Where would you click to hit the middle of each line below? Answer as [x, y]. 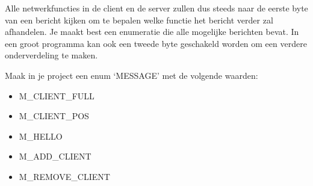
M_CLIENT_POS [54, 116]
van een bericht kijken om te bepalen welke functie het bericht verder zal [139, 20]
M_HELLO [41, 136]
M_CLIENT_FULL [57, 95]
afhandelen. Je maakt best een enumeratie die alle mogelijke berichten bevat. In [152, 32]
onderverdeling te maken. [51, 55]
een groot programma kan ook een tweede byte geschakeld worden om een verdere [156, 43]
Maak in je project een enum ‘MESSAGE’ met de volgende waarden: [132, 75]
